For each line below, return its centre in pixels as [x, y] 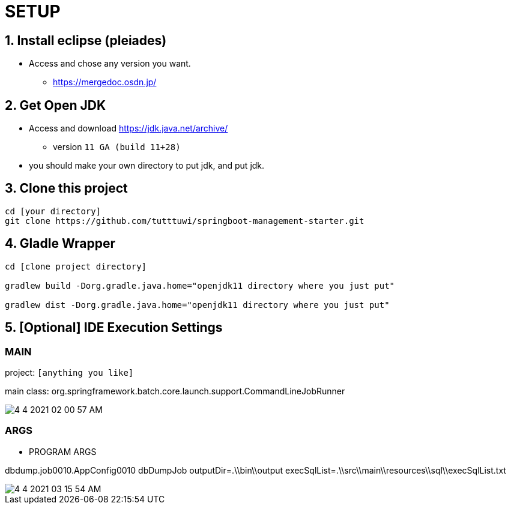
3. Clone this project [66, 188]
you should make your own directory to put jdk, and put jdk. [147, 166]
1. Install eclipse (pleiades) [86, 40]
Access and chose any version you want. [110, 64]
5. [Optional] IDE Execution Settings [114, 328]
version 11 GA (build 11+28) [117, 147]
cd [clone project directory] [76, 266]
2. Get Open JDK [56, 105]
